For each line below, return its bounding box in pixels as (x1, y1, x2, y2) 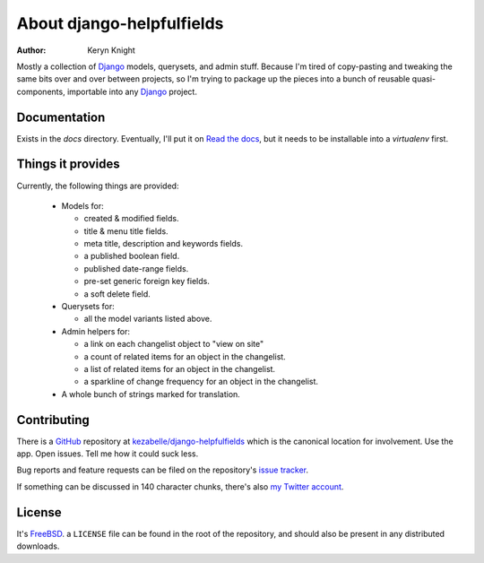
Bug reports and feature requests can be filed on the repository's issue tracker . (16, 464, 309, 475)
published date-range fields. (83, 263, 189, 273)
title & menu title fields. (83, 225, 169, 237)
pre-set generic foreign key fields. (83, 276, 210, 287)
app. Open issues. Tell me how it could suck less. (16, 448, 199, 459)
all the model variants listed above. (83, 314, 212, 325)
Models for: (61, 200, 104, 211)
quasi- (411, 74, 436, 84)
